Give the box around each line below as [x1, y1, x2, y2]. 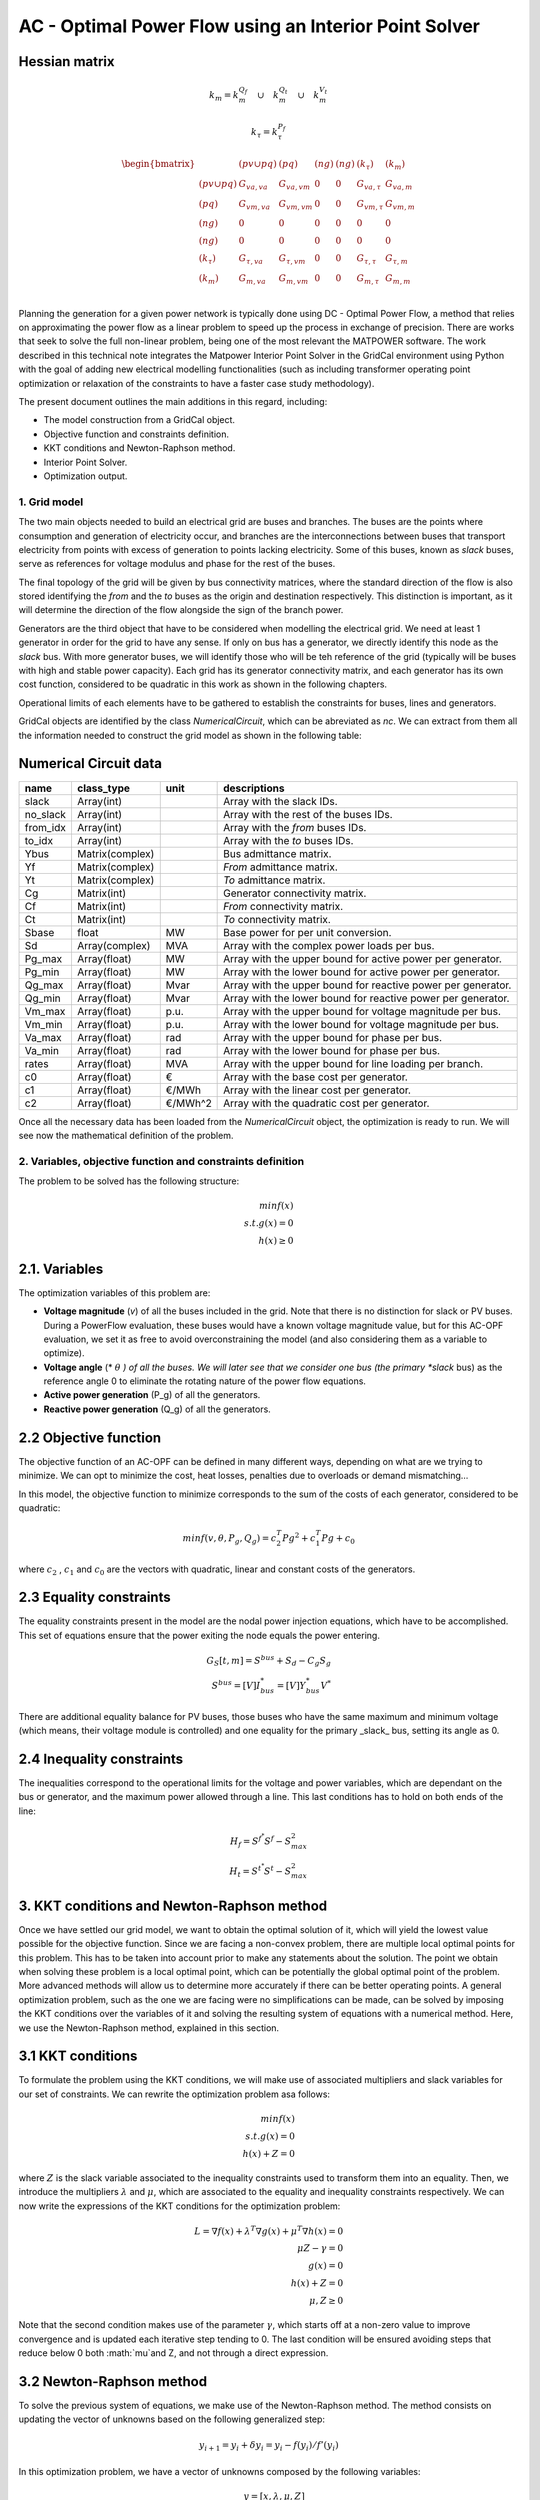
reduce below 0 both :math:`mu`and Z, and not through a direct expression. [18, 2346, 329, 2359]
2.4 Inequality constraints [18, 1751, 184, 1767]
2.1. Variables [18, 1260, 104, 1277]
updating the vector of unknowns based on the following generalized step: [18, 2413, 325, 2425]
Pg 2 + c [281, 1531, 316, 1544]
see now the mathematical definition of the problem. [18, 1129, 234, 1141]
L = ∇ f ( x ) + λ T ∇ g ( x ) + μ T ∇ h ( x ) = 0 [194, 2223, 344, 2237]
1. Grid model [18, 495, 84, 509]
